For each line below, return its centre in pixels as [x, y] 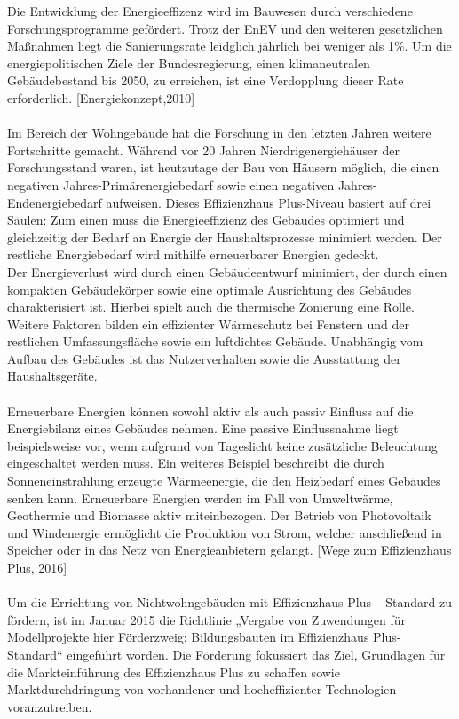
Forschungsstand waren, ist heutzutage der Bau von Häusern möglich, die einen [223, 167]
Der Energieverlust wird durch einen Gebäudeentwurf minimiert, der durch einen [227, 271]
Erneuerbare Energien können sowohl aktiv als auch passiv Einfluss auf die [210, 411]
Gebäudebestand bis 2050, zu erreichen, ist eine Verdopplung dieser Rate [206, 80]
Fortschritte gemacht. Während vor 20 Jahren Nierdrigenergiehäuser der [203, 150]
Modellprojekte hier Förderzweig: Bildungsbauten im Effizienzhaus [188, 637]
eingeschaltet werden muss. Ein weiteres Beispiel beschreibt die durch [196, 463]
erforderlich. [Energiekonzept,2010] [101, 97]
